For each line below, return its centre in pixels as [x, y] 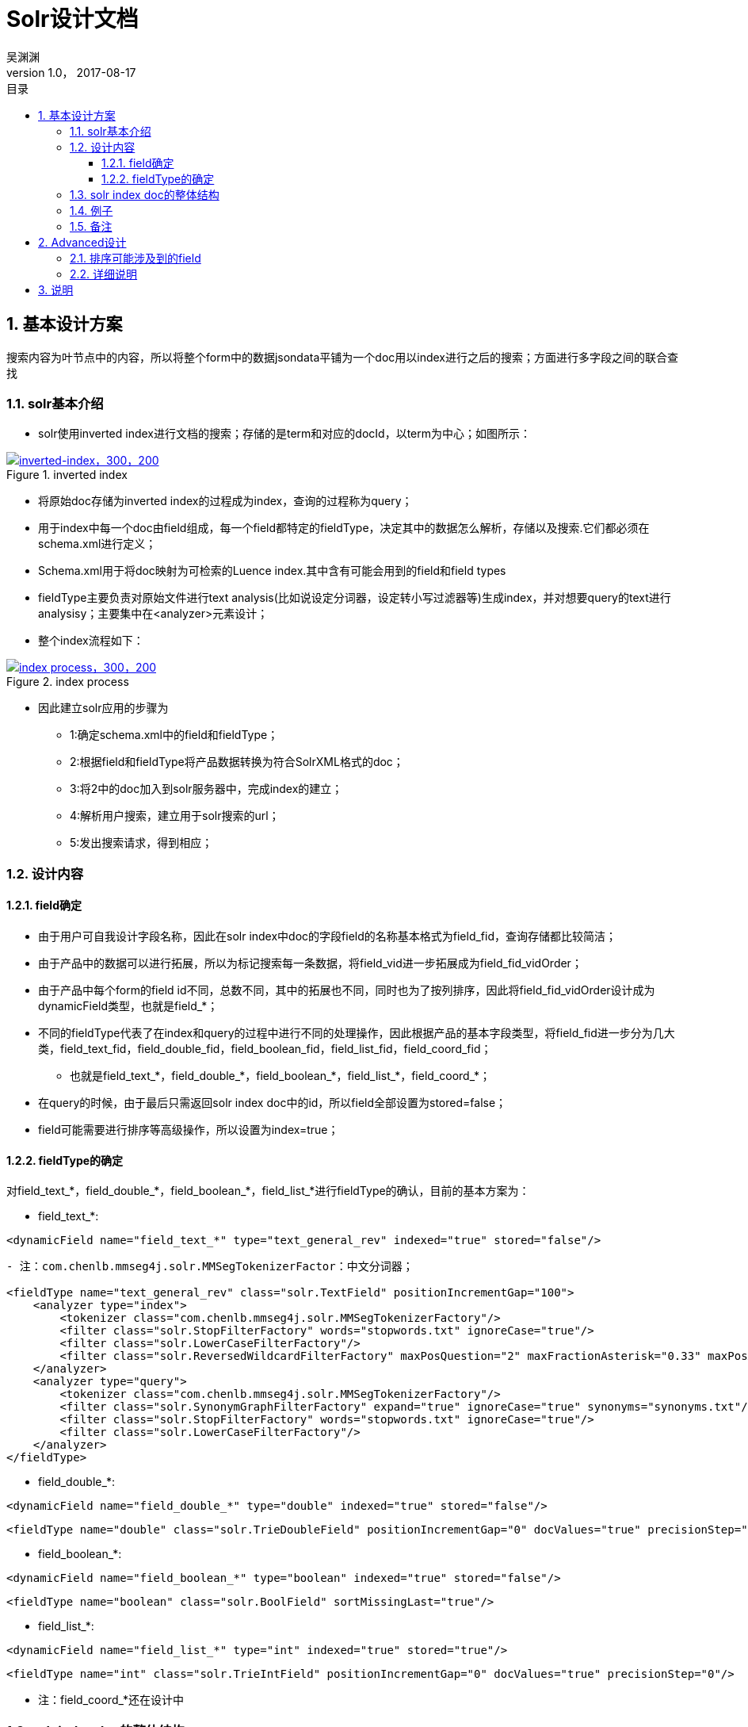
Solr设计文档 [73, 19]
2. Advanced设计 [82, 242]
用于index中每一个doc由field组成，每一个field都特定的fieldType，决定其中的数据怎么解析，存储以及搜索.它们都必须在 [344, 528]
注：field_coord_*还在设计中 [111, 1700]
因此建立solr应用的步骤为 [103, 708]
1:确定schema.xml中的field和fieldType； [174, 735]
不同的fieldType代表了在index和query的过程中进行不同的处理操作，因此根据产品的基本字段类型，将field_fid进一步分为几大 [357, 1032]
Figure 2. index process [68, 682]
